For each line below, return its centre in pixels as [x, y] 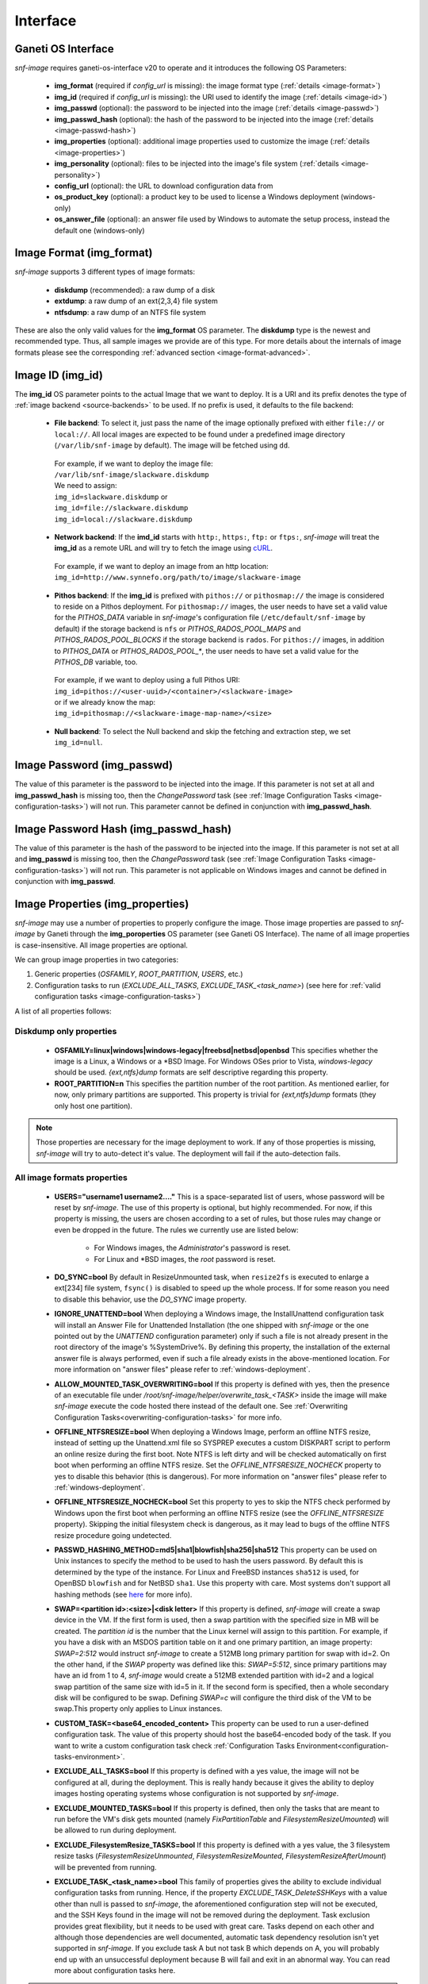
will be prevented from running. [106, 1867]
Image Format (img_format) [84, 253]
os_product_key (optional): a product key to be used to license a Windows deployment [197, 197]
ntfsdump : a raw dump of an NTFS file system [130, 312]
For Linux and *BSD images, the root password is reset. [185, 1259]
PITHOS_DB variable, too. [96, 662]
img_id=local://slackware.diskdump [124, 519]
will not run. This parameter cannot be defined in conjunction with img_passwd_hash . [231, 806]
